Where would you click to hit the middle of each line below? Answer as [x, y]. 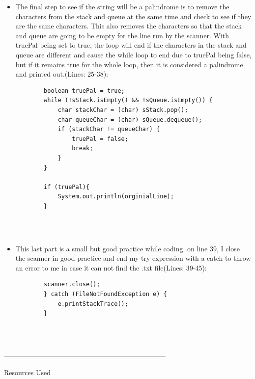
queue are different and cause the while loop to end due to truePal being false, [133, 54]
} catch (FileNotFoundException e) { [105, 294]
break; [83, 149]
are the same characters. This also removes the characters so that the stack [128, 26]
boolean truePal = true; [84, 91]
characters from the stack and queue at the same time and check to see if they [133, 16]
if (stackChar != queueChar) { [109, 129]
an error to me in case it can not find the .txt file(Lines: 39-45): [111, 267]
